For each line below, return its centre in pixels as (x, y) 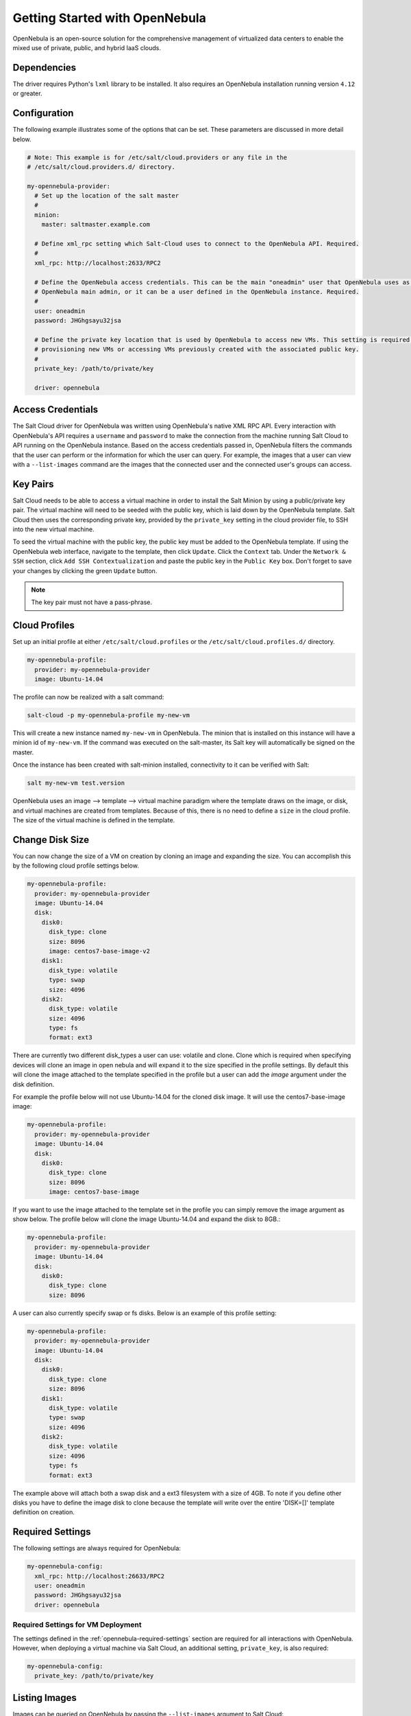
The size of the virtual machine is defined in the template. (94, 820)
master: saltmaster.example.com (96, 224)
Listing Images (45, 1698)
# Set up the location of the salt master (107, 196)
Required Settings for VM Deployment (77, 1625)
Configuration (43, 113)
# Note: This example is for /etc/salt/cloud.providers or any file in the (157, 157)
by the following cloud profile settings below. (76, 866)
